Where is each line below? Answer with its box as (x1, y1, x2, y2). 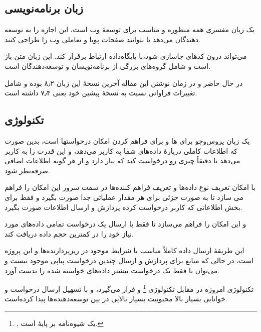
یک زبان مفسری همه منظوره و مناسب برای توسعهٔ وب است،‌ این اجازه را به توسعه (5, 24, 254, 35)
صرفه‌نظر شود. (5, 165, 50, 175)
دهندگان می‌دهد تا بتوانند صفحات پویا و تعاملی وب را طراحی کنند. (5, 34, 200, 44)
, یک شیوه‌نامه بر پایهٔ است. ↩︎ (16, 317, 104, 328)
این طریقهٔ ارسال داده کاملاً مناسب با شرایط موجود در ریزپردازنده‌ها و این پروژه (5, 245, 244, 256)
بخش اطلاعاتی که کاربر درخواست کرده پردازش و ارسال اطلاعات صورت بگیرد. (5, 201, 242, 212)
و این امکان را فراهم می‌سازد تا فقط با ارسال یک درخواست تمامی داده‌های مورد (5, 218, 246, 229)
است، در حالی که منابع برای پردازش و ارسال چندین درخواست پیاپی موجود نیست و (5, 255, 254, 265)
